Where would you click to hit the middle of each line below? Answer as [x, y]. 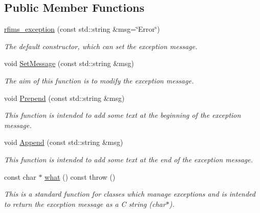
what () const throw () [80, 176]
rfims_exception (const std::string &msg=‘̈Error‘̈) [82, 29]
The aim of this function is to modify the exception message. [99, 80]
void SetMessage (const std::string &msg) [69, 63]
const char [20, 176]
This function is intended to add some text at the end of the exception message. [129, 159]
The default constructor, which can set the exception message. [101, 46]
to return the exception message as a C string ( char [85, 204]
